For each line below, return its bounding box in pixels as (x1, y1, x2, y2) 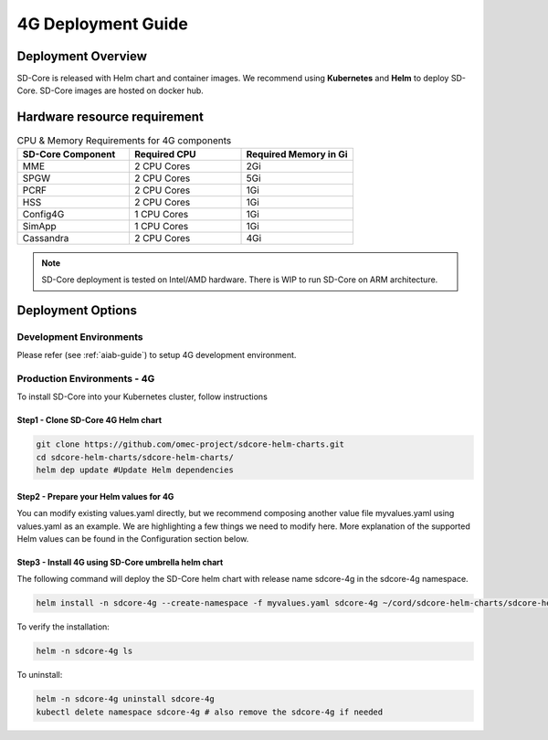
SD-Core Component (22, 147, 116, 160)
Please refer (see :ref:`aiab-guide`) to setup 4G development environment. (16, 350, 297, 361)
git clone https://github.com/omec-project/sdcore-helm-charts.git (36, 439, 345, 449)
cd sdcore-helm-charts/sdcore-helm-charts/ (36, 452, 235, 462)
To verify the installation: (16, 621, 110, 632)
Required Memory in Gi (246, 147, 348, 160)
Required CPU (133, 147, 196, 160)
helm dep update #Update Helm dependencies (36, 465, 235, 475)
